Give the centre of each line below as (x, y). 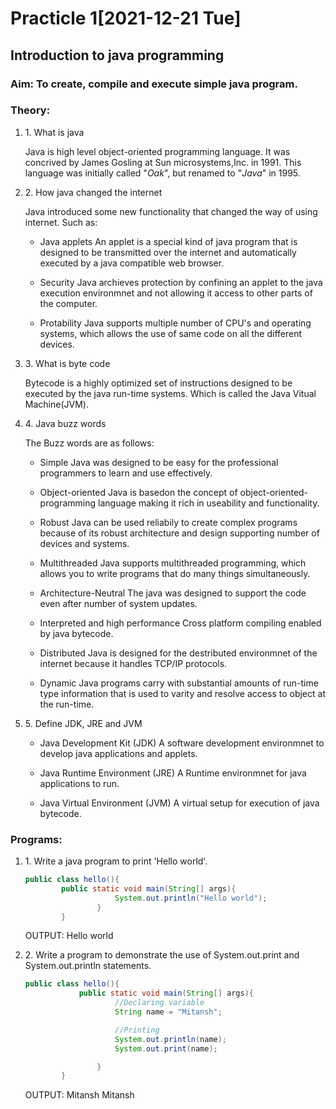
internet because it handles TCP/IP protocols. (133, 663)
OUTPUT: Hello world (69, 936)
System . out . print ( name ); (166, 1048)
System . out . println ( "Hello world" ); (191, 898)
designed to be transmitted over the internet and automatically (168, 252)
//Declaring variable (159, 1003)
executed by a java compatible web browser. (132, 263)
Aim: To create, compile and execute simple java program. (154, 84)
